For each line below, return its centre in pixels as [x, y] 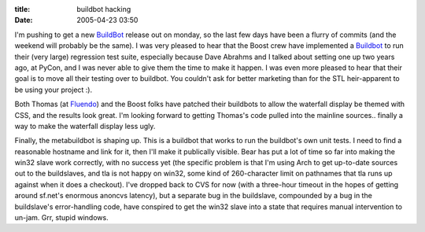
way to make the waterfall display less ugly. [85, 126]
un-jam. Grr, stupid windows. [62, 218]
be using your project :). [54, 90]
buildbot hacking [104, 9]
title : [22, 9]
